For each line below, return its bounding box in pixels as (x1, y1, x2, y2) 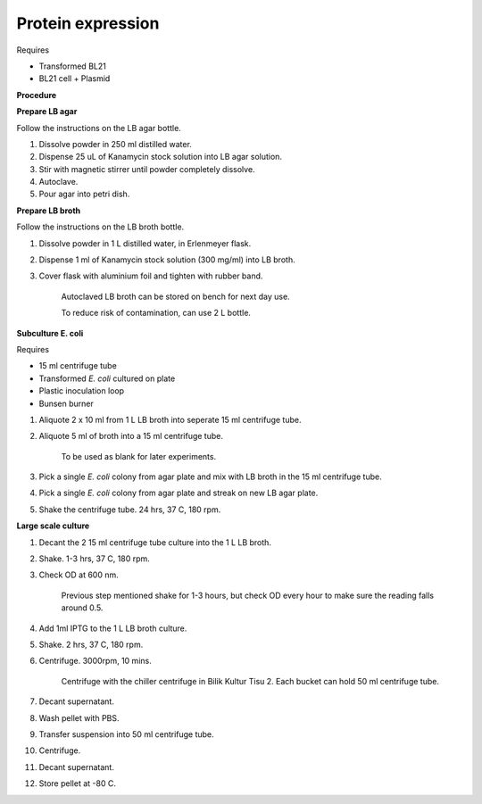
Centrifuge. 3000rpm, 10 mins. (38, 656, 152, 667)
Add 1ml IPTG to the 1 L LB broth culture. (38, 623, 187, 634)
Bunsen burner (38, 398, 94, 409)
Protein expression (16, 13, 160, 33)
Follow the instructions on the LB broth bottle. (16, 221, 185, 232)
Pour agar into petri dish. (38, 188, 130, 200)
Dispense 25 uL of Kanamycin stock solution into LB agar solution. (38, 152, 283, 162)
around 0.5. (61, 602, 104, 613)
